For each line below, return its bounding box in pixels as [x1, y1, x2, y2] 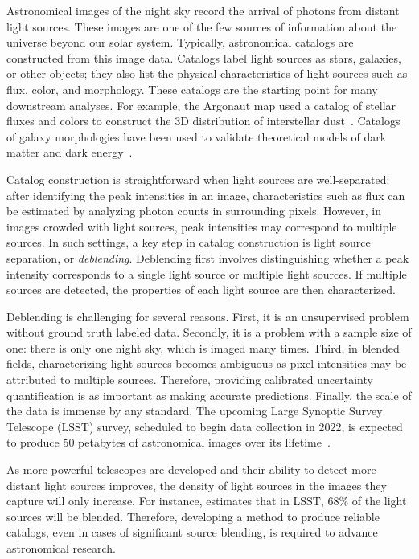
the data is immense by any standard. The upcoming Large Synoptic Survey [6, 402, 383, 419]
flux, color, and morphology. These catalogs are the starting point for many [6, 80, 378, 97]
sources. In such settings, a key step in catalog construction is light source [6, 234, 371, 251]
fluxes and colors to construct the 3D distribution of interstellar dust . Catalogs [6, 112, 401, 129]
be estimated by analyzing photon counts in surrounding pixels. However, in [6, 202, 381, 219]
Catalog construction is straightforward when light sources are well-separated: [6, 170, 390, 187]
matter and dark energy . [6, 144, 133, 161]
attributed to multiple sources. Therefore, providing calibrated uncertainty [6, 371, 373, 388]
